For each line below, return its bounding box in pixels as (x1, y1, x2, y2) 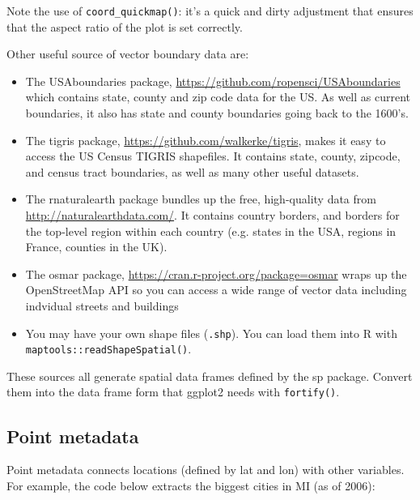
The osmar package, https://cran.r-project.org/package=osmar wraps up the (25, 265, 407, 282)
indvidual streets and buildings (25, 297, 179, 314)
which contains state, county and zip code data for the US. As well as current (25, 88, 411, 105)
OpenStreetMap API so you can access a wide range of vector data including (25, 281, 407, 298)
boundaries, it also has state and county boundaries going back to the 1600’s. (25, 105, 409, 122)
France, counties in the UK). (25, 238, 168, 255)
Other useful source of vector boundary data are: (6, 45, 249, 62)
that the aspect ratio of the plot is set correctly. (6, 18, 243, 35)
